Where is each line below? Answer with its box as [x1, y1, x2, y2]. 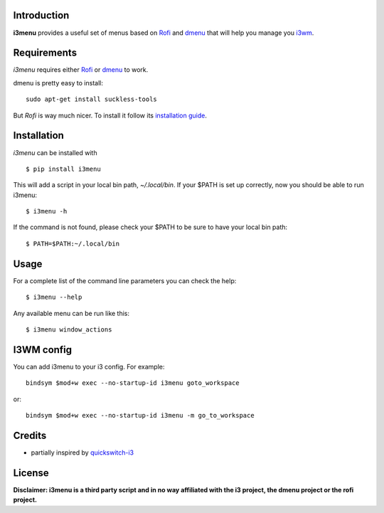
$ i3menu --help [26, 293, 82, 302]
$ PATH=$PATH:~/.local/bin [26, 239, 120, 248]
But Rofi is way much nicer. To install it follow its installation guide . [13, 111, 208, 120]
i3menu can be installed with [13, 148, 97, 157]
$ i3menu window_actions [26, 325, 112, 334]
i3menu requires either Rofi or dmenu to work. [13, 65, 149, 74]
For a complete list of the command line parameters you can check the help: [13, 276, 237, 285]
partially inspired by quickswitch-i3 [31, 448, 134, 457]
